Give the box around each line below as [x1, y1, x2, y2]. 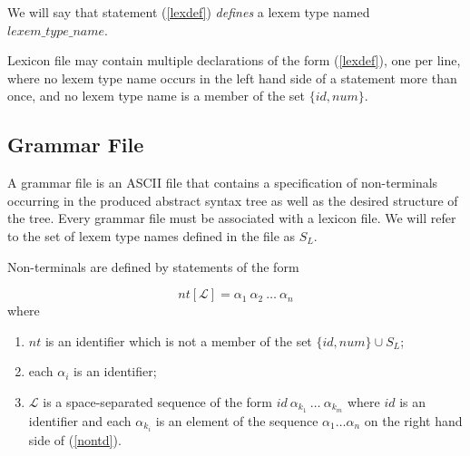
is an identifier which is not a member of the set [44, 331, 312, 350]
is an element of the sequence [155, 411, 318, 430]
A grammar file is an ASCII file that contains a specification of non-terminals [7, 173, 438, 192]
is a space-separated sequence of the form [43, 392, 272, 411]
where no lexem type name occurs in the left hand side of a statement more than [7, 68, 457, 87]
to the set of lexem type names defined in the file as [7, 226, 296, 245]
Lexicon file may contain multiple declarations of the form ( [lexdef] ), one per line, [7, 51, 461, 70]
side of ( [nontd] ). [28, 430, 122, 449]
